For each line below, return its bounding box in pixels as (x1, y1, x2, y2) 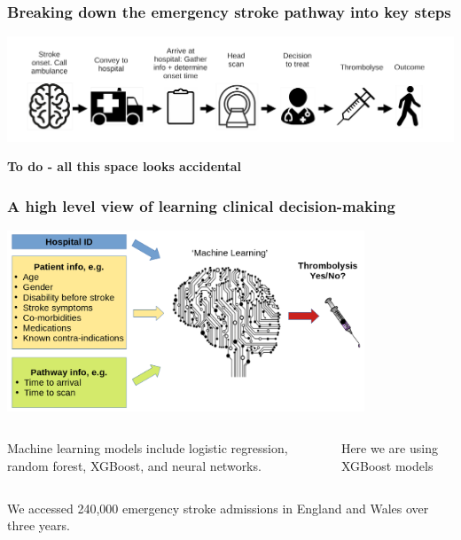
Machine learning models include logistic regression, (7, 439, 288, 458)
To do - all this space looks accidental (7, 157, 242, 176)
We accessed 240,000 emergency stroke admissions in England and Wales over (7, 498, 429, 517)
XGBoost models (340, 456, 434, 474)
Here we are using (340, 439, 438, 458)
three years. (7, 516, 70, 535)
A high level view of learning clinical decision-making (7, 194, 395, 216)
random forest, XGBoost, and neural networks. (7, 456, 262, 474)
